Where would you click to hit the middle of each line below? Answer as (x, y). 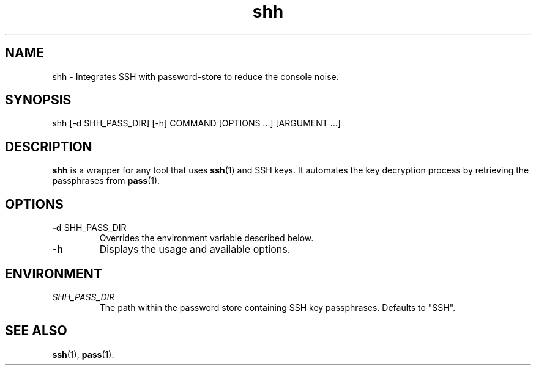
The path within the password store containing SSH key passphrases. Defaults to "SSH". (277, 307)
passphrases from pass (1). (106, 181)
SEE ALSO (36, 331)
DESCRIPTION (49, 147)
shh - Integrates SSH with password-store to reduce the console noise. (195, 76)
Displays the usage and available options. (195, 249)
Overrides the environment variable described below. (207, 238)
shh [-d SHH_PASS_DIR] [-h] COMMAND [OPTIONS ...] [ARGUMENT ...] (196, 123)
